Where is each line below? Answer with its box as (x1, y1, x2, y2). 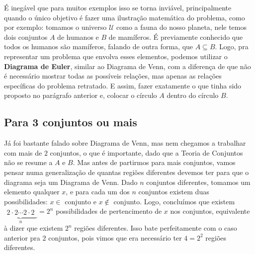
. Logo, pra (215, 41, 249, 52)
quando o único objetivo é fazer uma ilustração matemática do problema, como (4, 12, 245, 22)
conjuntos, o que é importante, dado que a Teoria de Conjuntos (50, 147, 243, 158)
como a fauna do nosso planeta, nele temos (116, 22, 247, 32)
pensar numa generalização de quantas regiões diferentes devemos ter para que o (4, 167, 249, 177)
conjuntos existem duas (138, 186, 209, 197)
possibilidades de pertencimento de (56, 206, 162, 216)
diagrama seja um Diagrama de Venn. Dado (4, 176, 138, 187)
